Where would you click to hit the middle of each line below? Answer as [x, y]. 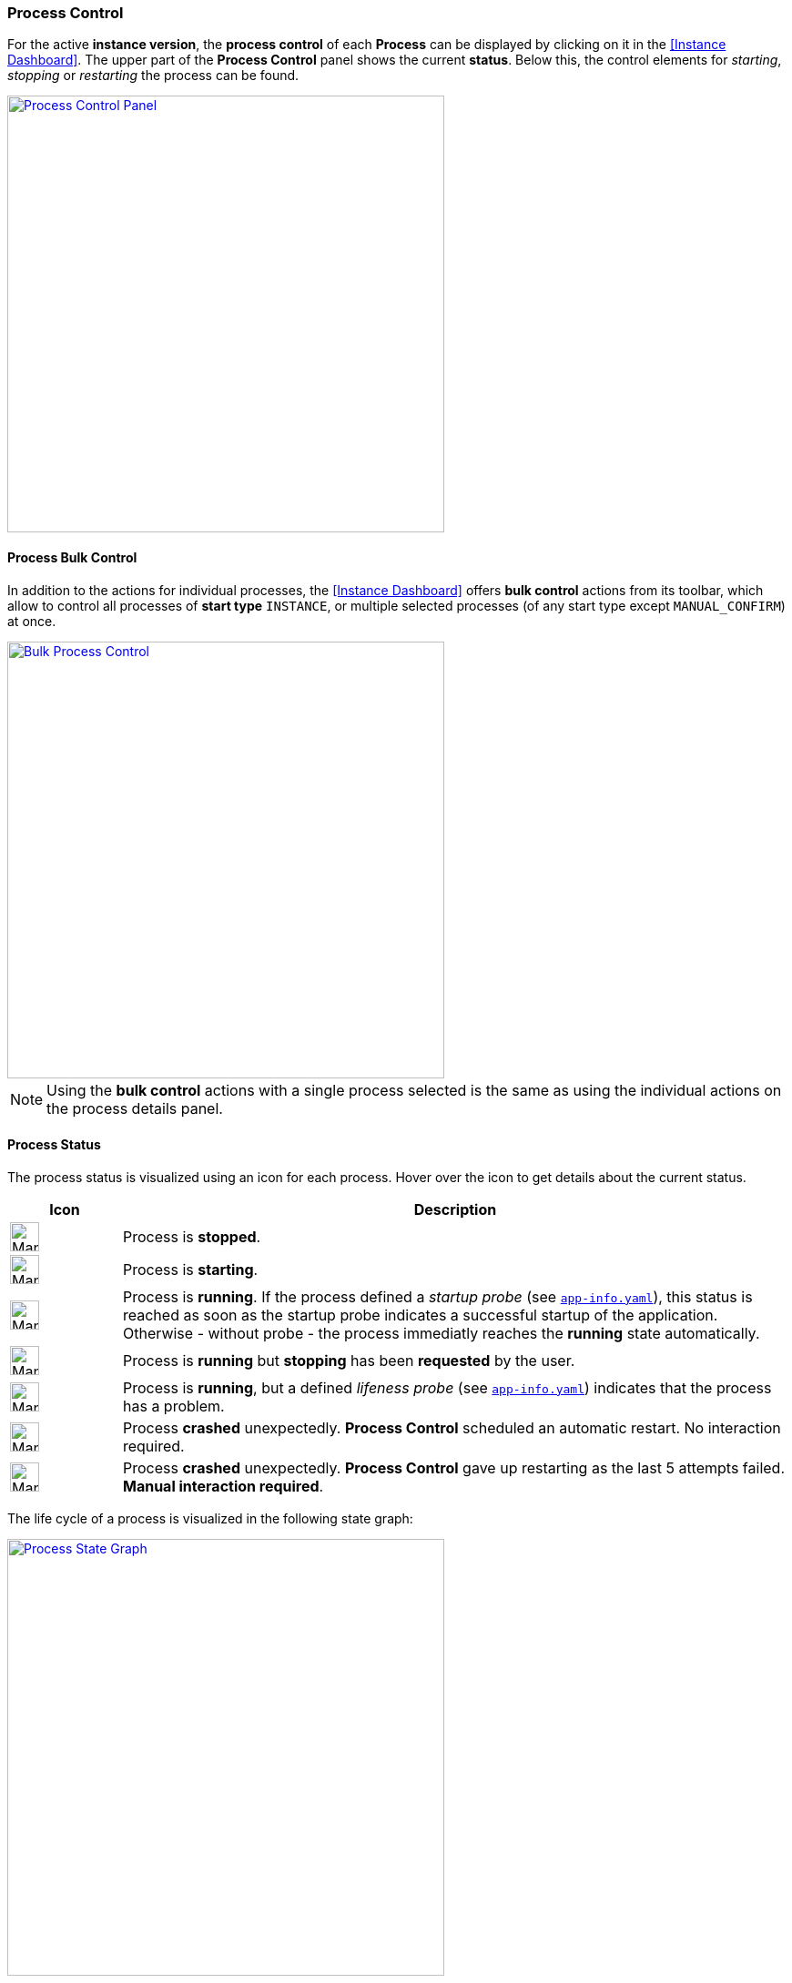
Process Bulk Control [72, 557]
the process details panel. [135, 1108]
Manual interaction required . [223, 1486]
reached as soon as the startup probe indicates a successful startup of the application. [420, 1315]
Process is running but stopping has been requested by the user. [349, 1360]
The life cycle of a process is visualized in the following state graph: [210, 1518]
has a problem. [173, 1406]
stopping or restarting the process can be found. [153, 76]
